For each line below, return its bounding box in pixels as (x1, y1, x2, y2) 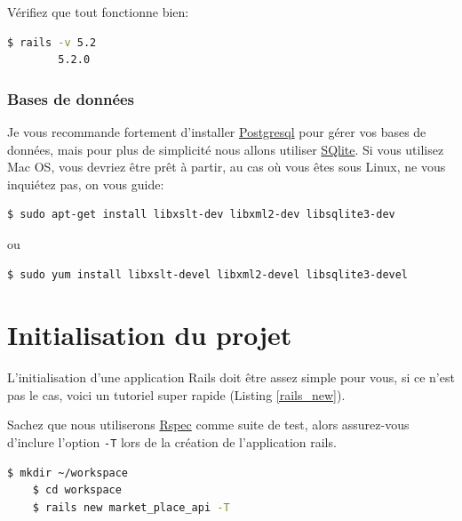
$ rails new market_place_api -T (32, 501, 230, 514)
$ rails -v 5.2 (7, 36, 97, 49)
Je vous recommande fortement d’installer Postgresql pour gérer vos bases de (7, 123, 426, 140)
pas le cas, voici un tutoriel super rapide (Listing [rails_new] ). (7, 385, 346, 404)
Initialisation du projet (7, 317, 292, 353)
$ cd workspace (32, 484, 122, 497)
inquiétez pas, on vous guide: (7, 174, 164, 193)
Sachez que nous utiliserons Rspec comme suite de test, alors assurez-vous (7, 415, 410, 434)
